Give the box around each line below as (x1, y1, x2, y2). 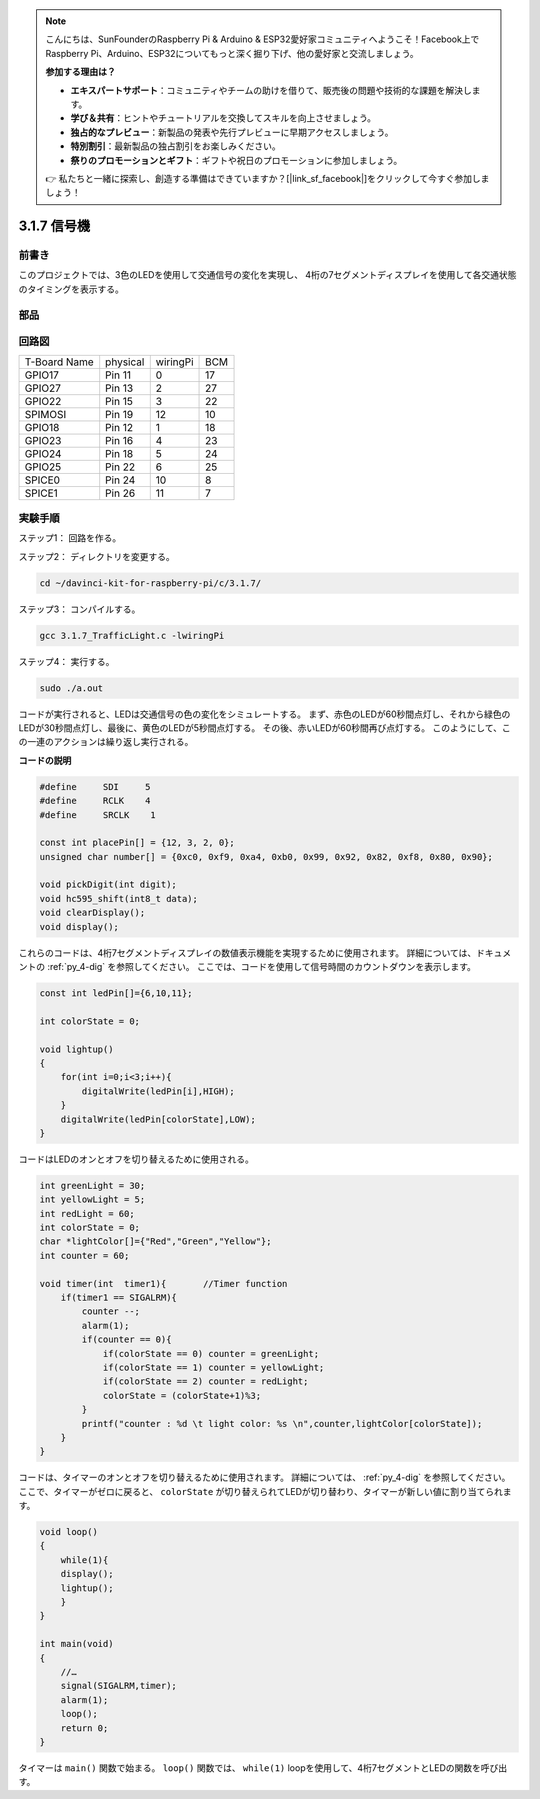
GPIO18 (24, 420, 60, 434)
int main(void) (39, 1638, 114, 1650)
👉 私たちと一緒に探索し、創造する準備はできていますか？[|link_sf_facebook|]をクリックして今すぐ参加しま (45, 172, 490, 184)
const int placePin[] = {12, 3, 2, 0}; (39, 837, 235, 849)
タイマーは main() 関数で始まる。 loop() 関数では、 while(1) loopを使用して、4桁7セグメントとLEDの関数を (18, 1761, 482, 1774)
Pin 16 (105, 433, 134, 447)
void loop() (39, 1526, 99, 1538)
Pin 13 (105, 381, 134, 395)
